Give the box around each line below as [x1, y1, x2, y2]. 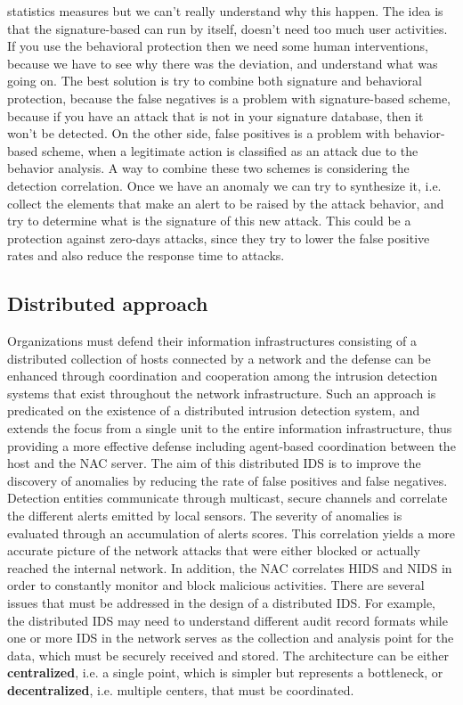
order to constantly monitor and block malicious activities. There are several [7, 576, 425, 594]
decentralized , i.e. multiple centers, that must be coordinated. [7, 680, 354, 699]
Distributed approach [7, 290, 208, 317]
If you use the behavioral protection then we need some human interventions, [7, 37, 428, 55]
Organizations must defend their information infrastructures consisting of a [7, 332, 418, 350]
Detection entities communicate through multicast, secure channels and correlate [7, 488, 448, 507]
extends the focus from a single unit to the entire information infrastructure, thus [7, 419, 452, 438]
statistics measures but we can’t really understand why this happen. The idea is [7, 2, 443, 20]
